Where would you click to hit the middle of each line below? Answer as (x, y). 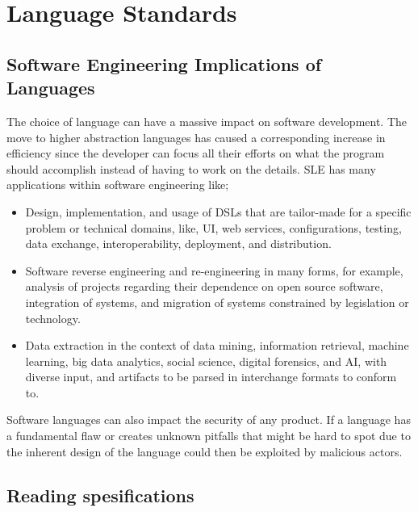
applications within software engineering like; (118, 185)
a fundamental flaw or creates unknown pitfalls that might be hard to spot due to (209, 436)
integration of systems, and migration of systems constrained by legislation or (217, 302)
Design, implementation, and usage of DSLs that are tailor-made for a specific (218, 211)
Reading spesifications (100, 495)
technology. (53, 318)
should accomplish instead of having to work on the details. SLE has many (191, 168)
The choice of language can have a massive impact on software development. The (207, 121)
